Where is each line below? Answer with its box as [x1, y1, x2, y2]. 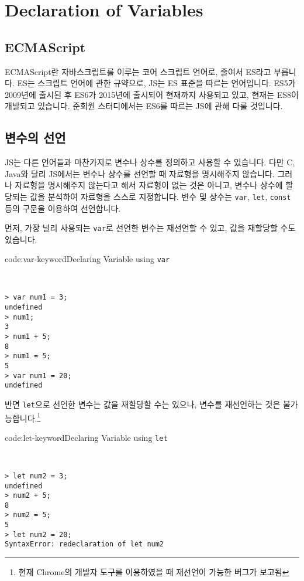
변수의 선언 [5, 128, 66, 147]
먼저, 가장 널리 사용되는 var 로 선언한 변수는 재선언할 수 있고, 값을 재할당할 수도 [5, 222, 296, 234]
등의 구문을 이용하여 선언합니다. [5, 202, 121, 214]
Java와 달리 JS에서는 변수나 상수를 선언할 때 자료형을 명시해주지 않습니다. [5, 167, 275, 179]
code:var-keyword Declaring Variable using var [5, 253, 170, 265]
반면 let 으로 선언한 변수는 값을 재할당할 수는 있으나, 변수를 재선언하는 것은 [5, 397, 281, 410]
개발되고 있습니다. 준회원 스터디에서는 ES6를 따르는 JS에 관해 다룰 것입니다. [5, 100, 283, 112]
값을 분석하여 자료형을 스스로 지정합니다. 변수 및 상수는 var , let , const [30, 190, 291, 202]
